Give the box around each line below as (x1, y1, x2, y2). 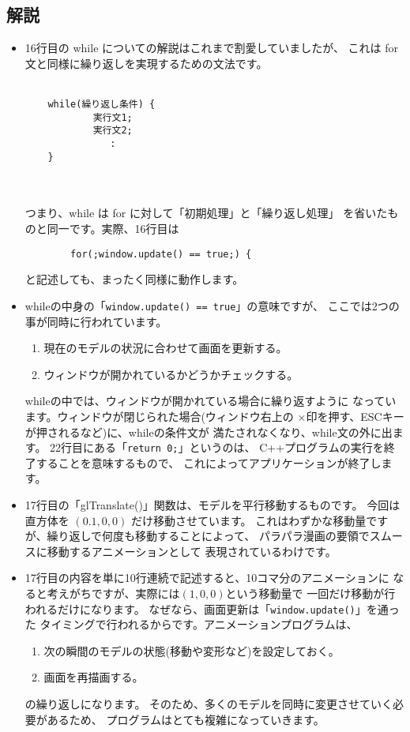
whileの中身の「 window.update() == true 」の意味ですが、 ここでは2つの (24, 297, 400, 313)
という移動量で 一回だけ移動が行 (225, 584, 396, 601)
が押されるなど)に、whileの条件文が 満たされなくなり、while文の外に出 (24, 423, 393, 440)
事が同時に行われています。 (24, 313, 167, 329)
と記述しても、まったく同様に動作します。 (24, 271, 244, 287)
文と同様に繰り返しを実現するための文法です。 (24, 54, 268, 71)
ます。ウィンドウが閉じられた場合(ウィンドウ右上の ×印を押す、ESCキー (24, 407, 404, 424)
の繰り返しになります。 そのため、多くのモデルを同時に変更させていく (24, 695, 393, 711)
